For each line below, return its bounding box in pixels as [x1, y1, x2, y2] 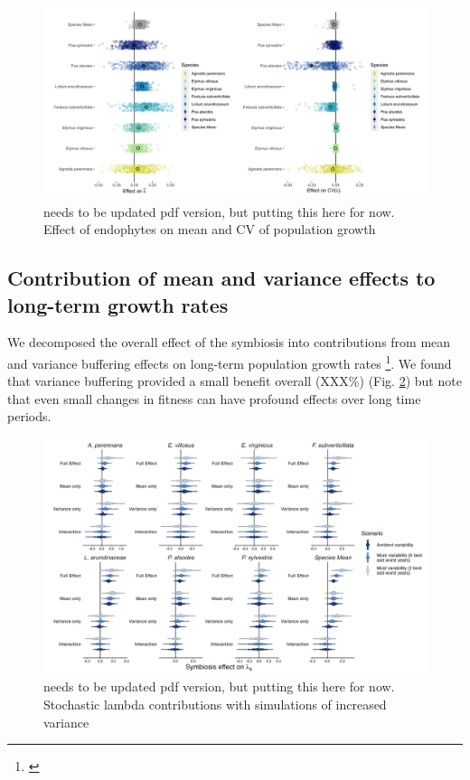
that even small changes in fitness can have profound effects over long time [7, 389, 421, 408]
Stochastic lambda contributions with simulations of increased [43, 695, 387, 714]
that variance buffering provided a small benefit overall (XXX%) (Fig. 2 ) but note [7, 371, 462, 390]
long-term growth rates [7, 290, 229, 318]
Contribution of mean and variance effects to [7, 264, 436, 292]
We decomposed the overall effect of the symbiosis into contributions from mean [7, 333, 451, 352]
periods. [7, 407, 52, 426]
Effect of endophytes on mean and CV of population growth [43, 220, 376, 239]
